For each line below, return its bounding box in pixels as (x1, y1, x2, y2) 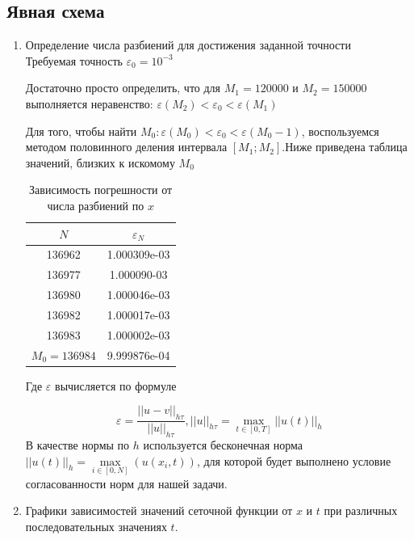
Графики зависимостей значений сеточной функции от (25, 502, 293, 519)
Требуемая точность (25, 52, 123, 69)
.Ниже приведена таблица (282, 138, 408, 155)
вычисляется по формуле (55, 377, 177, 394)
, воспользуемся (301, 122, 379, 139)
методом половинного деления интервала (25, 138, 228, 155)
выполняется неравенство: (25, 95, 153, 112)
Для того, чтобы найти (25, 122, 137, 139)
